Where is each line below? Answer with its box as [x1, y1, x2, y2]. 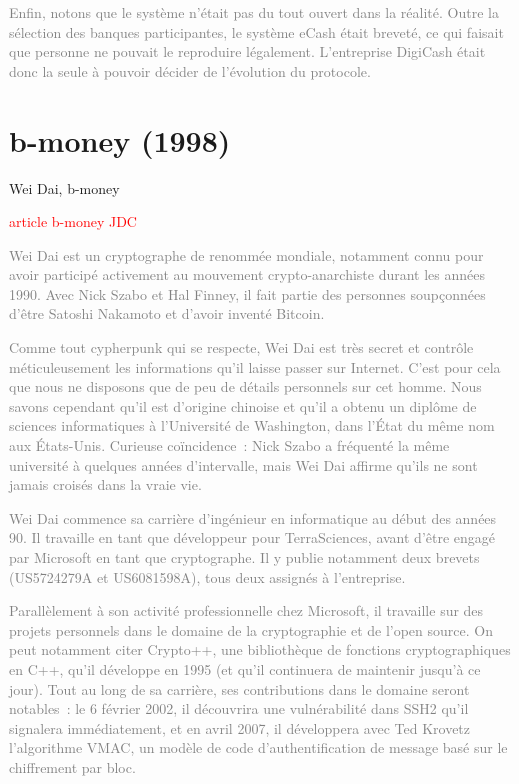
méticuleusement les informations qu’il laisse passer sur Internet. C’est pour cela [9, 356, 501, 377]
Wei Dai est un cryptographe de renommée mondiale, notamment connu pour [9, 244, 484, 265]
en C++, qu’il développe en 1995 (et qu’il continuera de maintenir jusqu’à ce [9, 658, 481, 679]
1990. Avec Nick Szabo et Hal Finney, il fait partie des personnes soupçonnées [9, 283, 486, 304]
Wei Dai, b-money [9, 177, 120, 198]
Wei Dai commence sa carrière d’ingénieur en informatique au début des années [9, 507, 497, 528]
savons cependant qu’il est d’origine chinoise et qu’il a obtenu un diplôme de [9, 395, 477, 416]
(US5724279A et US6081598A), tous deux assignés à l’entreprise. [9, 566, 406, 587]
